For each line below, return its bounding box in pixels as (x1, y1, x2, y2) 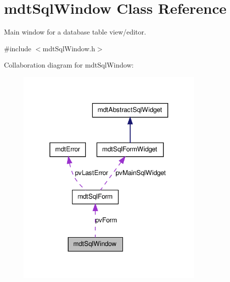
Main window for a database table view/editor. (4, 27, 146, 37)
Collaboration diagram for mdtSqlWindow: (4, 60, 134, 70)
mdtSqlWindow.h (42, 43, 95, 53)
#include (4, 43, 32, 53)
